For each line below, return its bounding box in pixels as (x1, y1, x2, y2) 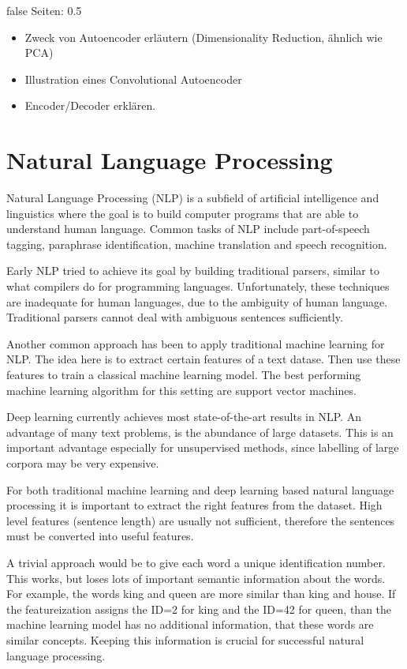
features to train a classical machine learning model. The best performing (6, 366, 361, 383)
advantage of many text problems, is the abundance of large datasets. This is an (6, 423, 394, 440)
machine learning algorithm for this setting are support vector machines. (6, 381, 357, 398)
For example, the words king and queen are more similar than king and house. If (6, 585, 396, 602)
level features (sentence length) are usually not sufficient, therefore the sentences (6, 512, 395, 528)
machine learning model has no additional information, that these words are (6, 616, 374, 633)
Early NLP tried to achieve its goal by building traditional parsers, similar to (6, 262, 379, 279)
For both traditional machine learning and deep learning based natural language (6, 481, 394, 498)
